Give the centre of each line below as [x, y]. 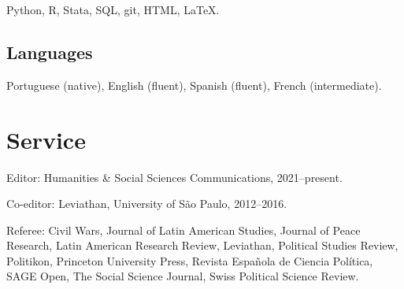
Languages [50, 52]
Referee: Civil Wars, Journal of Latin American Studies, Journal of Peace [183, 230]
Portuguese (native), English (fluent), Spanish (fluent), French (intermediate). [194, 85]
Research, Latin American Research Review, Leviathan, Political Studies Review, [202, 245]
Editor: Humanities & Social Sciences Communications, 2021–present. [174, 177]
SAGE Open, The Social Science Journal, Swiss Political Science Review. [183, 276]
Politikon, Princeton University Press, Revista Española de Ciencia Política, [190, 260]
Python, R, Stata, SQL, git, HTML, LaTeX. [113, 9]
